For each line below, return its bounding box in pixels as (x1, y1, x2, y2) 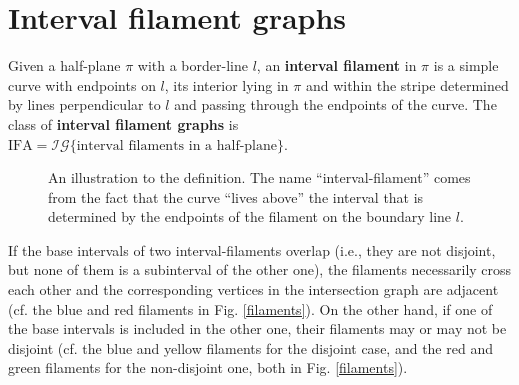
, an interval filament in (256, 55, 417, 76)
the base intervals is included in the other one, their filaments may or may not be (8, 318, 507, 339)
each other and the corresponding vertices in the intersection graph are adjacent (8, 279, 499, 300)
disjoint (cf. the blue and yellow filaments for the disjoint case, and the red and (8, 337, 493, 358)
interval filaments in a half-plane (76, 138, 278, 153)
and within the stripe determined (305, 74, 509, 95)
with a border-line (137, 55, 248, 76)
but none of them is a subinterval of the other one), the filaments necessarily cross (8, 259, 512, 280)
